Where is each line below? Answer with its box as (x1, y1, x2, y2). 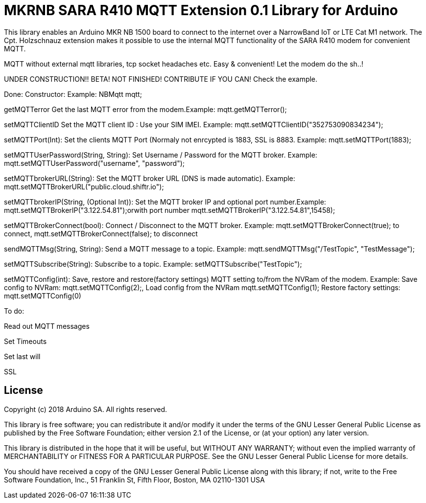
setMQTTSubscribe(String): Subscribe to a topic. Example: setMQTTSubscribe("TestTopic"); (4, 259, 302, 268)
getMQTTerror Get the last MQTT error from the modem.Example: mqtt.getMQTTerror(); (4, 105, 287, 114)
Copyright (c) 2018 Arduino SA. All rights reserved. (4, 405, 167, 413)
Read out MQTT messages (4, 321, 90, 330)
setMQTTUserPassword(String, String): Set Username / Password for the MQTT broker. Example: (4, 150, 317, 159)
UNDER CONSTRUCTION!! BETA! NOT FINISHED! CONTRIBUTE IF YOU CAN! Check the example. (4, 74, 318, 83)
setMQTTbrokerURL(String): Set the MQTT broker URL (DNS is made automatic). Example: (4, 174, 295, 183)
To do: (4, 306, 24, 315)
